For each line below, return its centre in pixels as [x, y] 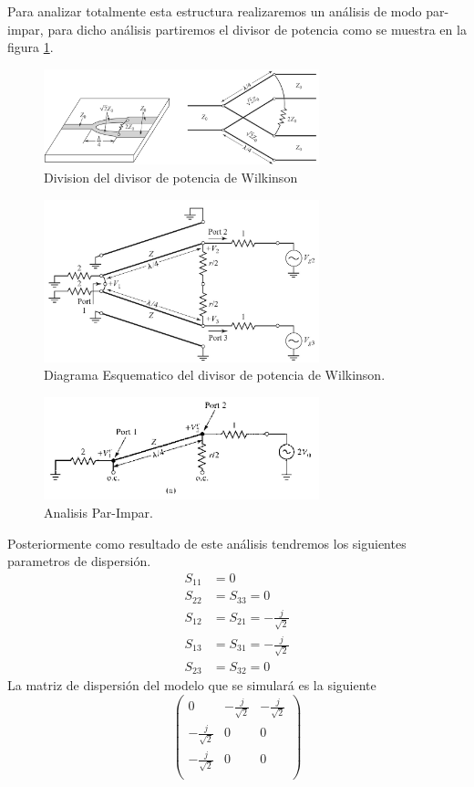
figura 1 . [31, 47]
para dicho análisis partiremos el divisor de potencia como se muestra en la [257, 29]
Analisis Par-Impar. [98, 512]
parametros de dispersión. [79, 561]
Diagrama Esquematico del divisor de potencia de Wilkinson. [215, 375]
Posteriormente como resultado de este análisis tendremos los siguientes [207, 543]
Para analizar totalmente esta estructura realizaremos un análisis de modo [215, 11]
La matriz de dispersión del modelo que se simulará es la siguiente [192, 685]
